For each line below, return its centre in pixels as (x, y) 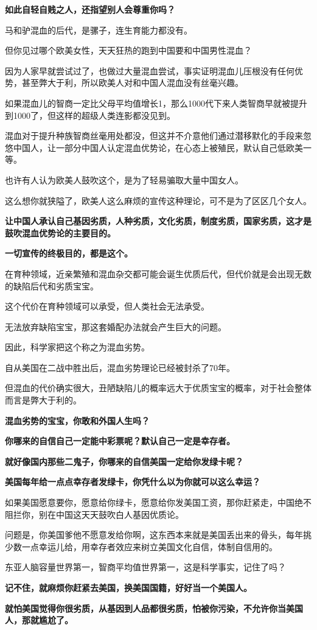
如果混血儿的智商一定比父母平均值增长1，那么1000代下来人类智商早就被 (148, 103)
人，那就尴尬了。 (39, 620)
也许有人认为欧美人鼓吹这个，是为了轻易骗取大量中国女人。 (124, 179)
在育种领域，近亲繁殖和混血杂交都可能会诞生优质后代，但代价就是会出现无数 (158, 273)
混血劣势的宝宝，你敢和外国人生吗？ (77, 420)
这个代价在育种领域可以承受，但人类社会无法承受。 (107, 306)
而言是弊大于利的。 (43, 400)
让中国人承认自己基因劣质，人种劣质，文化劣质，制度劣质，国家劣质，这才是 (158, 221)
